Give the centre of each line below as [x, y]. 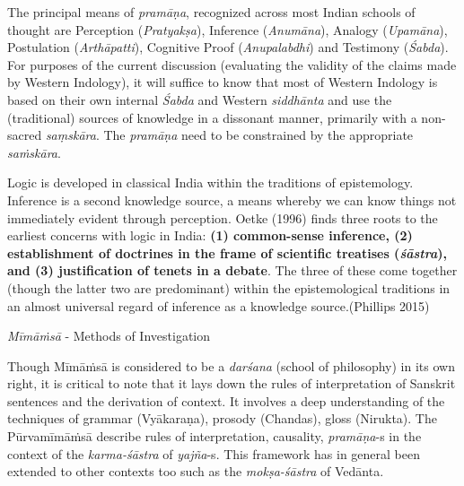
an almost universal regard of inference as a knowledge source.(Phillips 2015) [219, 305]
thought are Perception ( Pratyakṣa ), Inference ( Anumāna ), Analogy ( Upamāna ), [228, 29]
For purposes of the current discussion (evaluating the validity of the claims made [232, 64]
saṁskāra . [34, 152]
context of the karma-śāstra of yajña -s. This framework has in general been [214, 453]
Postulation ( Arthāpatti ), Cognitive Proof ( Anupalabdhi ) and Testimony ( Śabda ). [228, 47]
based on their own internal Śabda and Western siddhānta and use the [200, 99]
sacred [25, 135]
